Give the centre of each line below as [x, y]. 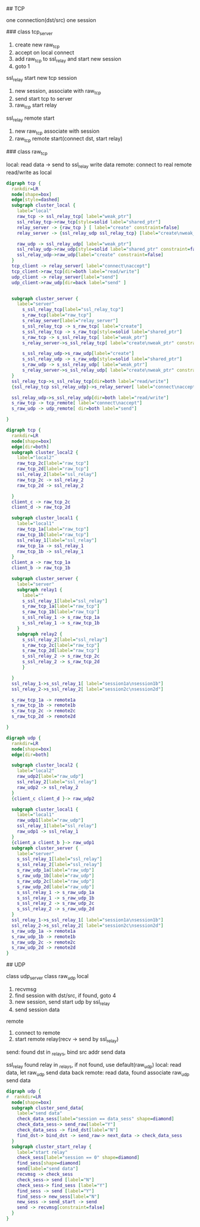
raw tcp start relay [36, 105]
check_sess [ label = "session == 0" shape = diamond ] [78, 1158]
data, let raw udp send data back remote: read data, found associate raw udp [98, 1073]
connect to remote [37, 1032]
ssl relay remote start [30, 119]
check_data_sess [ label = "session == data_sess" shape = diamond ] [96, 1119]
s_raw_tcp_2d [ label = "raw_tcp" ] [61, 651]
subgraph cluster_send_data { [48, 1108]
